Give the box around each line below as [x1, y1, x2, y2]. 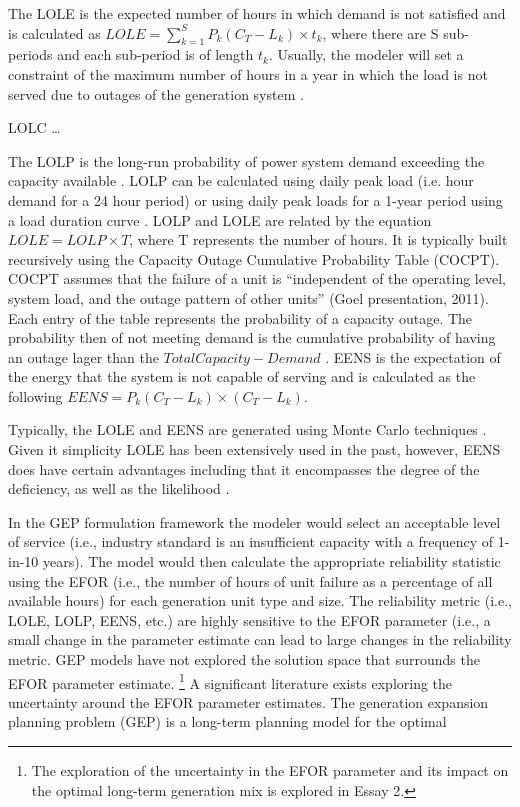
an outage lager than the [8, 346, 159, 367]
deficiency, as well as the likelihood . [8, 478, 230, 499]
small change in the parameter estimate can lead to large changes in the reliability [8, 629, 512, 650]
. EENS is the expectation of [325, 346, 501, 367]
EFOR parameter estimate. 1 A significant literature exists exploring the [8, 669, 453, 693]
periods [8, 44, 53, 65]
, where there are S [322, 22, 439, 43]
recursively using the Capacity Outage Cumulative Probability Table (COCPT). [8, 248, 500, 269]
